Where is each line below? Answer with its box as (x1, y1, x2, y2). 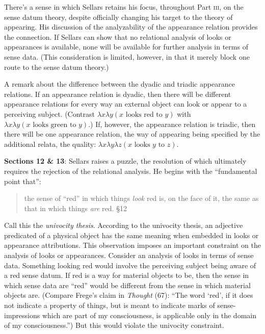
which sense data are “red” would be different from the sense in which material (4, 279, 251, 290)
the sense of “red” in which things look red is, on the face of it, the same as (24, 193, 259, 203)
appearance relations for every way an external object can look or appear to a (4, 98, 247, 109)
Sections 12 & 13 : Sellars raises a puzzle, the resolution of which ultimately (4, 156, 247, 166)
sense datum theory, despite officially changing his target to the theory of (4, 11, 233, 22)
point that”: (4, 175, 41, 186)
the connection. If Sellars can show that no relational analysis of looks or (4, 31, 231, 42)
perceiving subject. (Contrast (4, 108, 95, 119)
